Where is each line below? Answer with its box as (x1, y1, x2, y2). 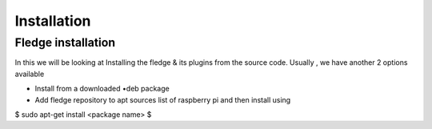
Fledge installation (14, 35, 116, 50)
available (14, 69, 45, 79)
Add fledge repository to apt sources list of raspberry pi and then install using (34, 95, 291, 104)
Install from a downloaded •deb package (34, 84, 170, 94)
